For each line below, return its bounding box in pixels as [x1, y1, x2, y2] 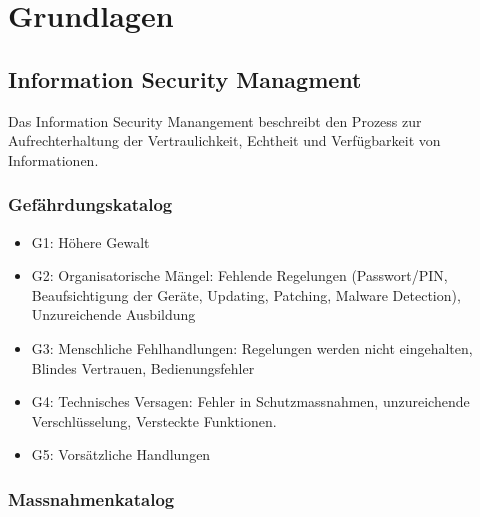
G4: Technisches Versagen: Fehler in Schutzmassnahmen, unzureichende [31, 391, 470, 412]
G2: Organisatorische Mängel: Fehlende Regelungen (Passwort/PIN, [31, 265, 448, 286]
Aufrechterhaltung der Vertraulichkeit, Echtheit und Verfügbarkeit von [8, 130, 441, 151]
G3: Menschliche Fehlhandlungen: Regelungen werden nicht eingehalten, [31, 337, 473, 358]
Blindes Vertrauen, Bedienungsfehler [31, 357, 255, 378]
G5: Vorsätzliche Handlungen [31, 444, 211, 465]
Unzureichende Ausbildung [31, 304, 196, 325]
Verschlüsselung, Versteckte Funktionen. [31, 410, 277, 431]
